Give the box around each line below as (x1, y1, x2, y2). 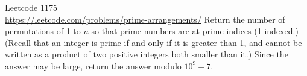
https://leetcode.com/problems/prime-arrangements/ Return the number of (5, 13, 285, 25)
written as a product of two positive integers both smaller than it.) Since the (5, 48, 288, 60)
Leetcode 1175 (5, 1, 57, 13)
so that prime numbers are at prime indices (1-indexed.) (91, 25, 299, 37)
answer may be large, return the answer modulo (5, 59, 182, 72)
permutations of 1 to (5, 25, 81, 37)
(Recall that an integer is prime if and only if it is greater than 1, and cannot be (5, 36, 302, 48)
